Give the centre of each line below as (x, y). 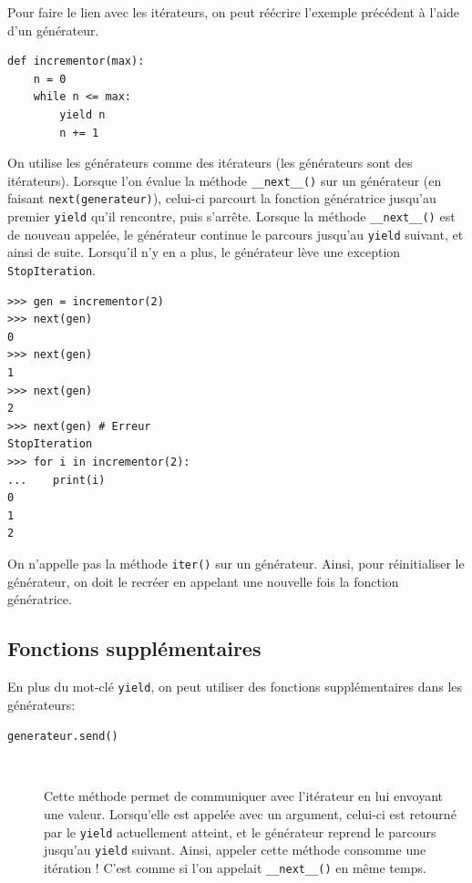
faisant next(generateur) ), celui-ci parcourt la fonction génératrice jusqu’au (222, 198)
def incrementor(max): (76, 62)
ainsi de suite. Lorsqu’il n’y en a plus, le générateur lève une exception (204, 252)
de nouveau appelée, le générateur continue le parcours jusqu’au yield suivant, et (236, 234)
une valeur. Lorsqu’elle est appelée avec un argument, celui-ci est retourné (250, 814)
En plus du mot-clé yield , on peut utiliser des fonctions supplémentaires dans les (235, 686)
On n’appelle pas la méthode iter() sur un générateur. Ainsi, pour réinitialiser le (236, 563)
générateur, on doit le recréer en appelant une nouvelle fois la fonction (203, 581)
